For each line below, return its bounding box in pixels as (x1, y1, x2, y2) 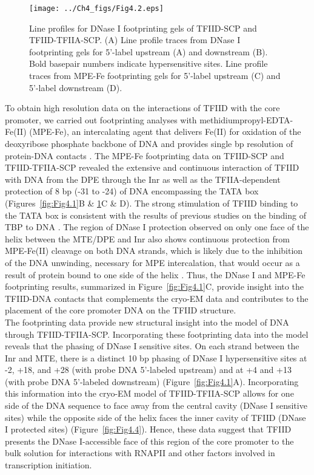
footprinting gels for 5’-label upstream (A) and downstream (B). (29, 45, 268, 58)
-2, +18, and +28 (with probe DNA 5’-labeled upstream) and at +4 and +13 (5, 363, 292, 376)
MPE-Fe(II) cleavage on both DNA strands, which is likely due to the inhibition (5, 244, 303, 257)
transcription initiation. (5, 459, 92, 471)
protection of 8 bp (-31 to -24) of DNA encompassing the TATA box (5, 185, 259, 197)
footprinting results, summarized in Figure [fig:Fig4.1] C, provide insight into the (5, 280, 304, 293)
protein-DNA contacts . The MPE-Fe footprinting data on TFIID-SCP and (5, 149, 284, 162)
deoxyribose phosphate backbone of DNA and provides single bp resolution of (5, 137, 293, 149)
